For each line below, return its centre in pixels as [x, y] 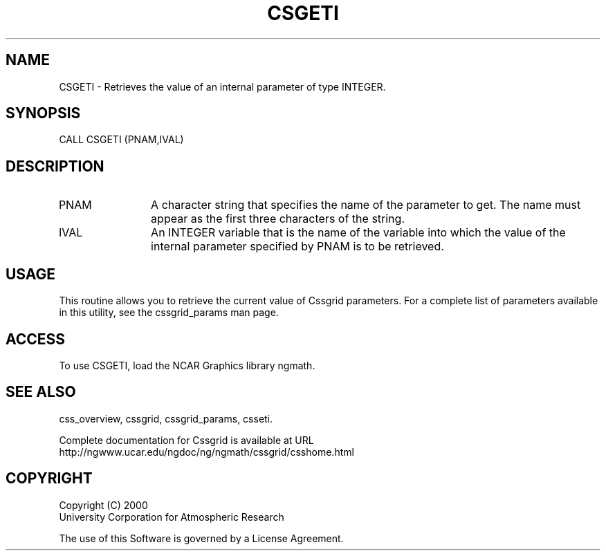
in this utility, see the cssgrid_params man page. [169, 313]
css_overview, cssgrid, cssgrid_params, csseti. [166, 418]
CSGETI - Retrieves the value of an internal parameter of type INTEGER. [222, 86]
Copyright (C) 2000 [103, 505]
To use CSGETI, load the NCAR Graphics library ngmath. [187, 365]
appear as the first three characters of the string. [278, 219]
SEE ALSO [41, 392]
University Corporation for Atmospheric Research [172, 517]
